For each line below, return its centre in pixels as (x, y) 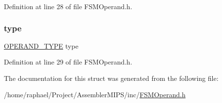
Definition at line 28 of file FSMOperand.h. (68, 6)
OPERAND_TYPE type (41, 45)
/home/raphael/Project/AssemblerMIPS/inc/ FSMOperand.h (95, 94)
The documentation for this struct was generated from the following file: (111, 78)
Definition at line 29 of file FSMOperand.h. (68, 62)
